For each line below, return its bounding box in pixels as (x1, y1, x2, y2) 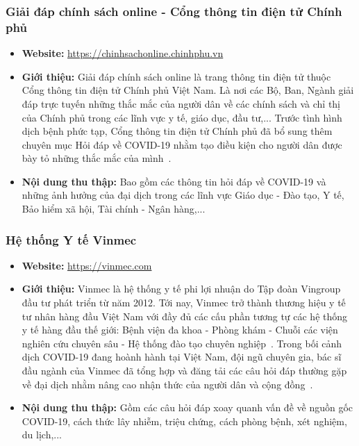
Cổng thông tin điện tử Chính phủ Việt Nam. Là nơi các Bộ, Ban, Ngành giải (22, 83, 354, 97)
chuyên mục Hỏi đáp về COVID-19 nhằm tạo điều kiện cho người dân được (22, 137, 342, 151)
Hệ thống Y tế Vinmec (6, 231, 137, 248)
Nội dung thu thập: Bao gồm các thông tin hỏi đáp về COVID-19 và (22, 174, 326, 188)
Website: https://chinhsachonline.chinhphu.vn (22, 46, 224, 60)
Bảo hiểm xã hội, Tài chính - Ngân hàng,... (22, 201, 206, 216)
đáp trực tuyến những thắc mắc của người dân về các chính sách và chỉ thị (22, 96, 341, 110)
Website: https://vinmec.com (22, 258, 152, 272)
